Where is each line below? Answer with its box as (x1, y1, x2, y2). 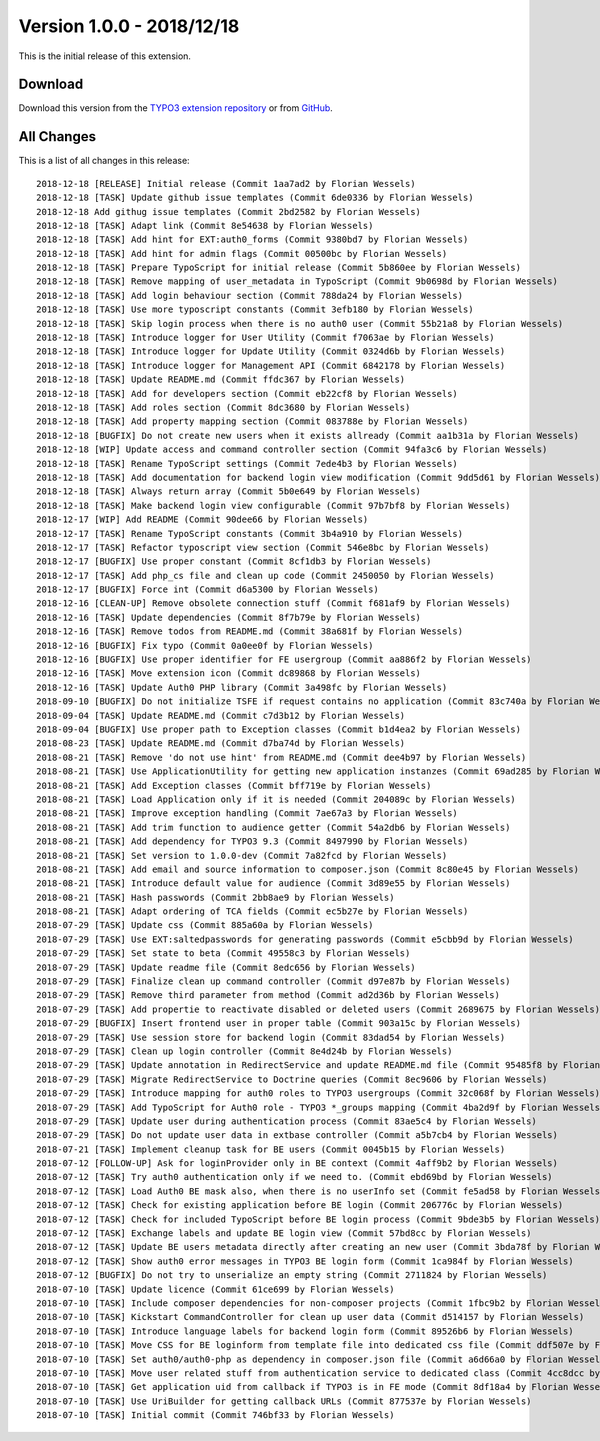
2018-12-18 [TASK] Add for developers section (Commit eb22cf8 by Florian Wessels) (36, 388, 459, 399)
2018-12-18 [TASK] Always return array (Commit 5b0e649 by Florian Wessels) (36, 486, 422, 497)
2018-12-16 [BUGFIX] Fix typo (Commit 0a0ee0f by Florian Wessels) (36, 640, 374, 651)
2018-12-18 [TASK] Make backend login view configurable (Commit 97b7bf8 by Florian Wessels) (36, 500, 511, 511)
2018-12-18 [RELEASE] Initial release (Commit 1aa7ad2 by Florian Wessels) (36, 178, 416, 189)
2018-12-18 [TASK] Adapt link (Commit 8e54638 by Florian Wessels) (36, 220, 374, 231)
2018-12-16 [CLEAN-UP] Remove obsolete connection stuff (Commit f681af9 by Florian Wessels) (36, 598, 511, 609)
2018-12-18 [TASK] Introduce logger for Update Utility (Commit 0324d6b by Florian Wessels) (36, 346, 506, 357)
